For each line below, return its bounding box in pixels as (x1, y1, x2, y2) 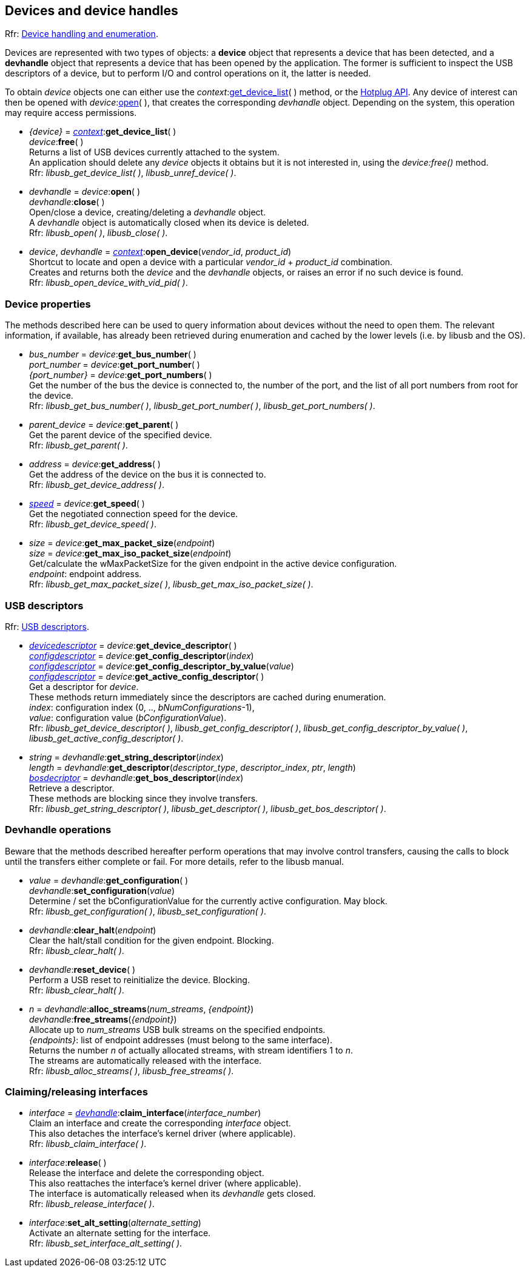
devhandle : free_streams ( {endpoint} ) (29, 1013, 177, 1024)
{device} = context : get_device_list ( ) (29, 126, 176, 137)
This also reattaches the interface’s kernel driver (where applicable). (29, 1178, 301, 1189)
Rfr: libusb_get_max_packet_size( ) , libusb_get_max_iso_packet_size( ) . (29, 579, 314, 590)
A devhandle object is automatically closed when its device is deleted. (29, 217, 309, 228)
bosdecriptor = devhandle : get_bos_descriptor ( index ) (29, 772, 244, 783)
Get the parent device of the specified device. (29, 430, 212, 441)
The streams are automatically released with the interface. (29, 1055, 262, 1066)
